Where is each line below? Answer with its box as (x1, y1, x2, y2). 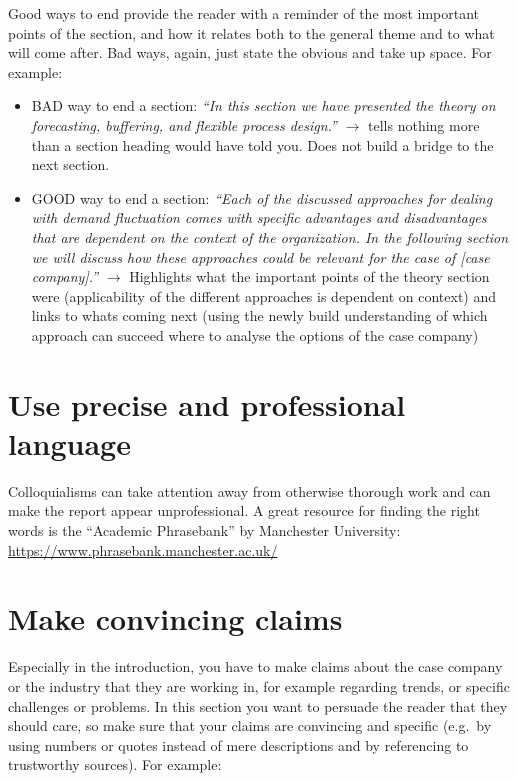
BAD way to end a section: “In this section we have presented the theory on (31, 95, 496, 116)
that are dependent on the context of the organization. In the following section (31, 226, 509, 247)
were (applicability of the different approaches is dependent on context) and (31, 285, 497, 306)
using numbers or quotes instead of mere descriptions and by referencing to (8, 734, 469, 755)
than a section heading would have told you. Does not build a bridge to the (31, 134, 494, 155)
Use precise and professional (8, 383, 406, 424)
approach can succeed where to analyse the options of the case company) (31, 324, 479, 345)
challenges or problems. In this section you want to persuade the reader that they (8, 695, 508, 716)
